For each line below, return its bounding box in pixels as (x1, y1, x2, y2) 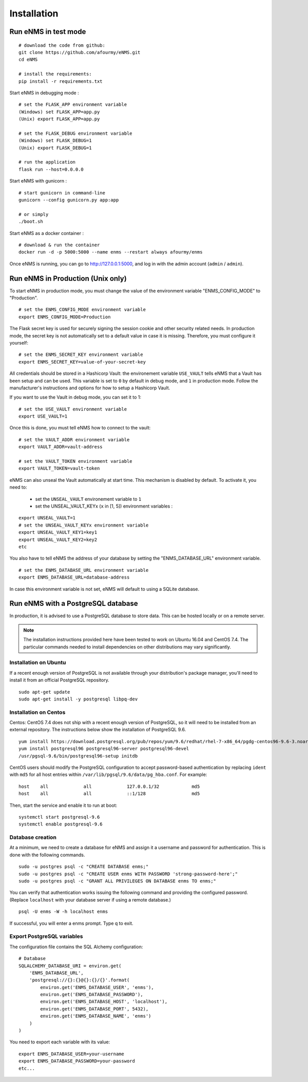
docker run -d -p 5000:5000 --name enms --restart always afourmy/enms (18, 249, 203, 255)
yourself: (9, 339, 28, 346)
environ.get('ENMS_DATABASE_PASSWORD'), (40, 991, 143, 998)
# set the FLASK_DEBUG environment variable (18, 130, 133, 136)
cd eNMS (18, 57, 38, 63)
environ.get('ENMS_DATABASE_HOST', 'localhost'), (40, 999, 168, 1005)
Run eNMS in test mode (9, 27, 86, 36)
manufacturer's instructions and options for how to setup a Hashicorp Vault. (9, 385, 170, 391)
